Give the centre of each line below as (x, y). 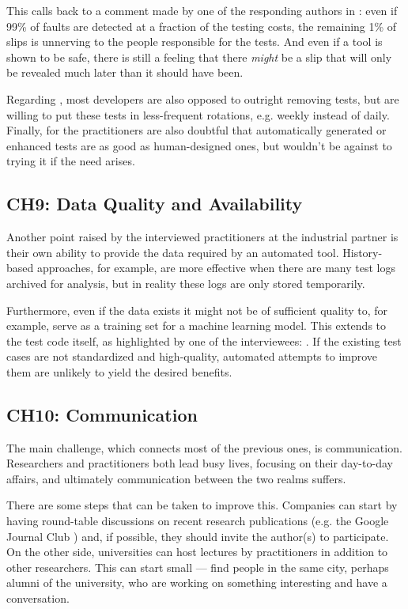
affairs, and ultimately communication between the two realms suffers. (176, 478)
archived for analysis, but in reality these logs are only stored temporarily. (186, 283)
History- (363, 252)
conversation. (38, 598)
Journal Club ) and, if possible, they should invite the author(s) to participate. (198, 536)
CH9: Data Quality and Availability (155, 204)
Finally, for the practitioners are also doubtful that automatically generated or (196, 130)
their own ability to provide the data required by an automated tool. (173, 252)
